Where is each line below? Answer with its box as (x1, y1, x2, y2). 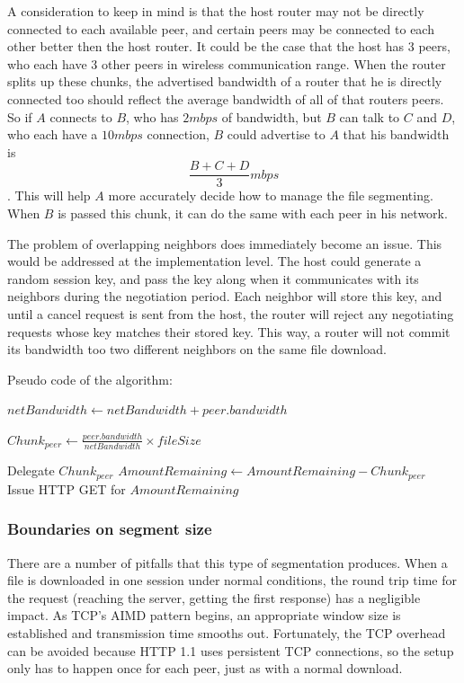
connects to (49, 107, 112, 126)
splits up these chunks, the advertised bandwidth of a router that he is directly (7, 72, 442, 91)
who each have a (7, 125, 98, 144)
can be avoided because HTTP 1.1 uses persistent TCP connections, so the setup (7, 641, 454, 660)
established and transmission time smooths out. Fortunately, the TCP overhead (7, 624, 446, 643)
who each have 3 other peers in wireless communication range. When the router (7, 54, 446, 73)
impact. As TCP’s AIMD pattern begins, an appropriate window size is (7, 606, 401, 625)
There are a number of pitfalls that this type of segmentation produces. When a (7, 553, 448, 572)
